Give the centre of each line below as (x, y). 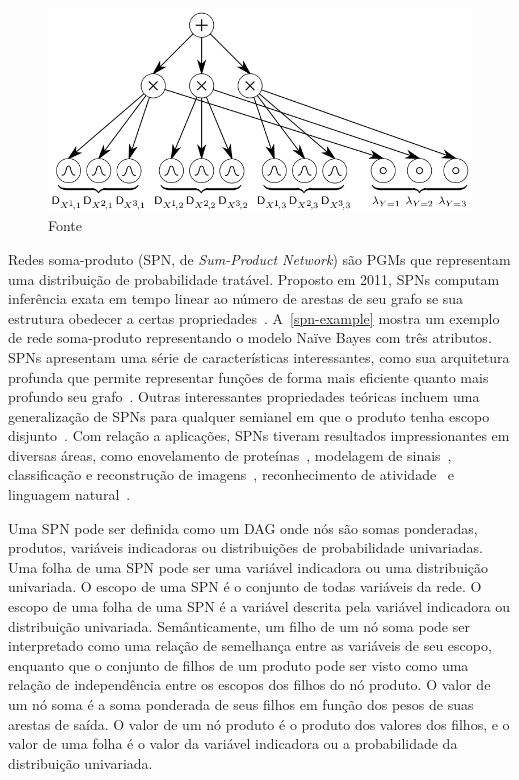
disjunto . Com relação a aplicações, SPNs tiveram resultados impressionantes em (259, 435)
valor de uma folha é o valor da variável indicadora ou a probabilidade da (233, 743)
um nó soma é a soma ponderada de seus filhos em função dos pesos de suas (241, 704)
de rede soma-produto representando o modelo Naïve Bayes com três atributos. (250, 337)
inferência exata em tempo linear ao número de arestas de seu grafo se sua (236, 298)
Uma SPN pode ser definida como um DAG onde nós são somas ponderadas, (243, 527)
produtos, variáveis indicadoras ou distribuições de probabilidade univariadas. (245, 547)
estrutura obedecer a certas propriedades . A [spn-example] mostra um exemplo (254, 317)
